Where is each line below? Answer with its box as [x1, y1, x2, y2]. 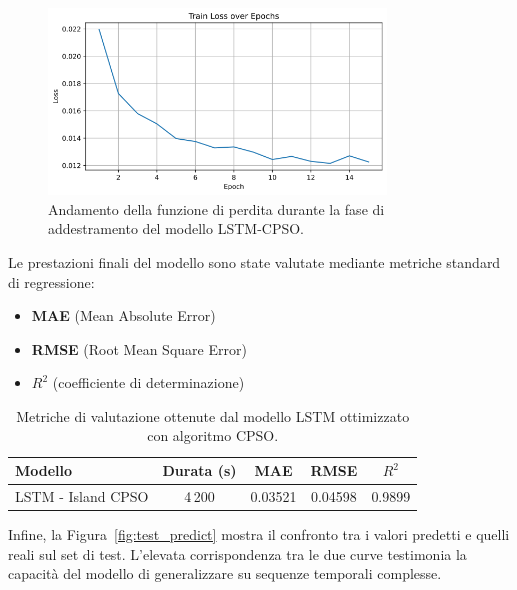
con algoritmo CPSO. [147, 425, 279, 446]
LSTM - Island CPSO [15, 485, 149, 506]
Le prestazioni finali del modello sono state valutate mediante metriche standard [8, 251, 501, 272]
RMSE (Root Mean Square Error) [31, 338, 247, 359]
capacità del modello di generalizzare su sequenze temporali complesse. [8, 563, 442, 584]
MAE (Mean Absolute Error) [31, 305, 216, 326]
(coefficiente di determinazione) [52, 372, 245, 393]
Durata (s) [162, 460, 237, 481]
